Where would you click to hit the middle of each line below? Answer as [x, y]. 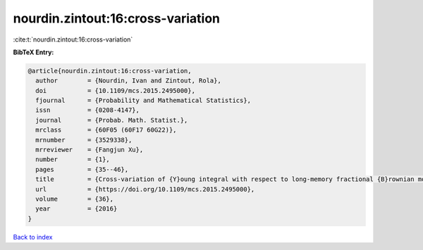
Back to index [33, 237]
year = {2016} [76, 209]
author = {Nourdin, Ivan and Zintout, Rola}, [128, 81]
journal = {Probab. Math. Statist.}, [112, 120]
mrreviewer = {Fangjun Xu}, [90, 150]
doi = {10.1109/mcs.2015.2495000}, [115, 90]
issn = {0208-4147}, [88, 110]
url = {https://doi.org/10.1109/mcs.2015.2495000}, [145, 189]
